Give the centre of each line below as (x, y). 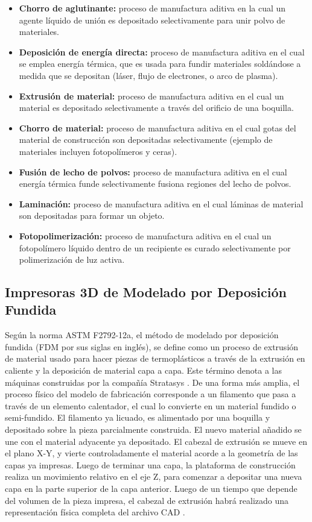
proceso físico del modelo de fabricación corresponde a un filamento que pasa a (151, 394)
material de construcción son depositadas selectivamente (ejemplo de (146, 140)
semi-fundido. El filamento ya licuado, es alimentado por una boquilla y (138, 417)
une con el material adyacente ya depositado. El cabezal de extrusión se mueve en (156, 441)
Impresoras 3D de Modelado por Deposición (146, 292)
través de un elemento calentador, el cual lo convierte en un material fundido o (151, 405)
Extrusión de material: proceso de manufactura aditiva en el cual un (151, 96)
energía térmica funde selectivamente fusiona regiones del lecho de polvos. (155, 184)
